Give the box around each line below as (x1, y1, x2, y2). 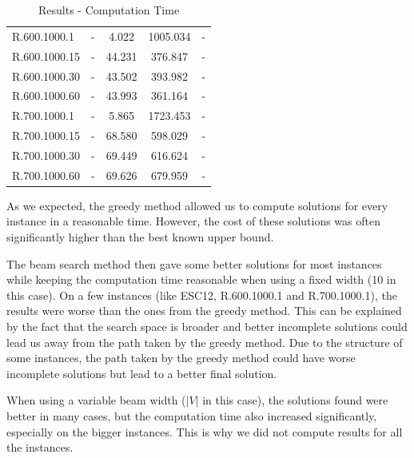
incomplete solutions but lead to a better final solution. (6, 364, 277, 381)
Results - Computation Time (38, 2, 180, 18)
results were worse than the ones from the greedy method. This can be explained (6, 302, 402, 319)
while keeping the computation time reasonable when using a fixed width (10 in (6, 271, 396, 288)
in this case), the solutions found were (202, 392, 388, 408)
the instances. (6, 439, 74, 456)
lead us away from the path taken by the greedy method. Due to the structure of (6, 333, 403, 350)
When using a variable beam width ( (6, 392, 186, 408)
